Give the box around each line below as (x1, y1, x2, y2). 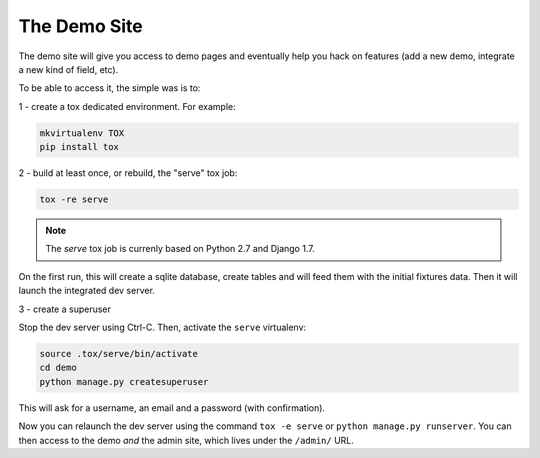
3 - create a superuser (18, 303, 112, 315)
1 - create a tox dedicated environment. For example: (18, 100, 236, 112)
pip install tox (39, 141, 120, 153)
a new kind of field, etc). (18, 63, 119, 75)
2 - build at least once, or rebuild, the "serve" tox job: (18, 167, 238, 179)
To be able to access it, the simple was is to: (18, 82, 201, 94)
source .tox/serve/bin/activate (39, 348, 199, 359)
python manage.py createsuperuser (39, 376, 209, 387)
